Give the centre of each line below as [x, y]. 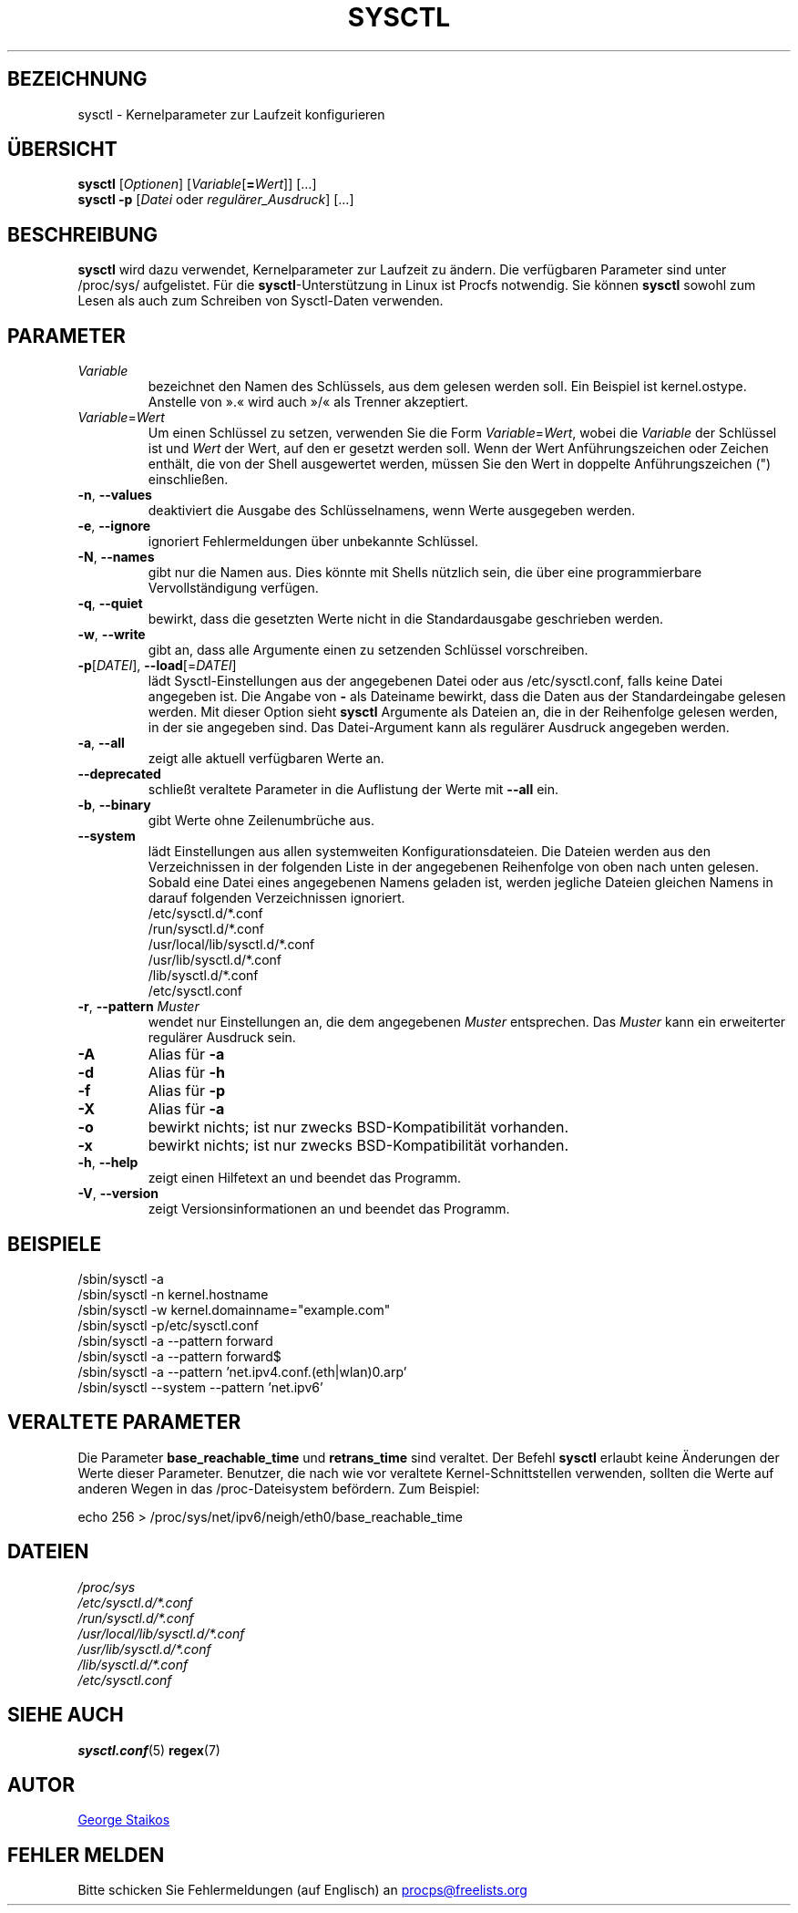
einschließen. [188, 480]
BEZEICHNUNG [77, 79]
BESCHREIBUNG [83, 234]
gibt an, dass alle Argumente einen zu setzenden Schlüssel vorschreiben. [368, 650]
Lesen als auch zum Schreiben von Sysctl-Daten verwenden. [261, 301]
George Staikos [124, 1820]
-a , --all [101, 743]
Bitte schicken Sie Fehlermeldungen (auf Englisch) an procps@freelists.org [302, 1890]
